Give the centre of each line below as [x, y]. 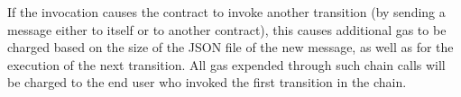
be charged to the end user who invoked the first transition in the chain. [207, 82]
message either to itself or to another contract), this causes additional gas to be [227, 29]
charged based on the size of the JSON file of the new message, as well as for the [230, 47]
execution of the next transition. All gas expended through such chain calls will [226, 64]
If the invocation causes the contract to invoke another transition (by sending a [226, 12]
